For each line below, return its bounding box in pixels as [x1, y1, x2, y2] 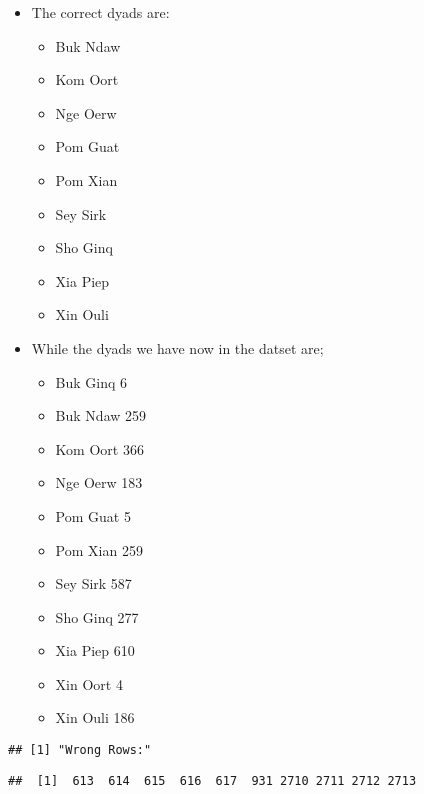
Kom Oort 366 [55, 438, 144, 459]
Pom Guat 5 [55, 505, 131, 526]
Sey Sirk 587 [55, 573, 132, 594]
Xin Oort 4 [55, 673, 123, 694]
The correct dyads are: [31, 2, 170, 22]
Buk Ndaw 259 [55, 405, 147, 426]
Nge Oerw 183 [55, 472, 143, 493]
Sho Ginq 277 [55, 606, 139, 627]
